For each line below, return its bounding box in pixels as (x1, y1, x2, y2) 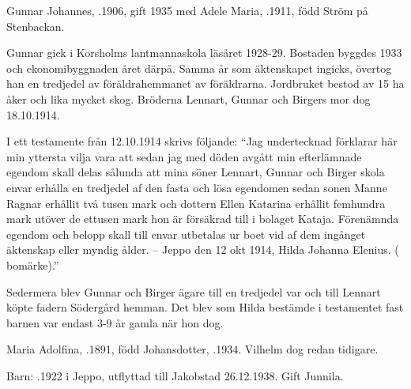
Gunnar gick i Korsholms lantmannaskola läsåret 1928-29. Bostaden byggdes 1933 (6, 44, 402, 61)
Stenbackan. (6, 17, 65, 34)
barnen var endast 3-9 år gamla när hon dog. (6, 314, 224, 330)
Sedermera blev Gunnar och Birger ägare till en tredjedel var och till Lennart (6, 283, 381, 300)
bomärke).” (6, 256, 59, 273)
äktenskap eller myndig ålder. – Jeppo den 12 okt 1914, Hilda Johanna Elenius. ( (6, 241, 399, 258)
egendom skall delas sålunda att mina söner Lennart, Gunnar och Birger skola (6, 164, 385, 180)
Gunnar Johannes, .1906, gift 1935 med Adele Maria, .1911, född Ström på (6, 2, 368, 18)
